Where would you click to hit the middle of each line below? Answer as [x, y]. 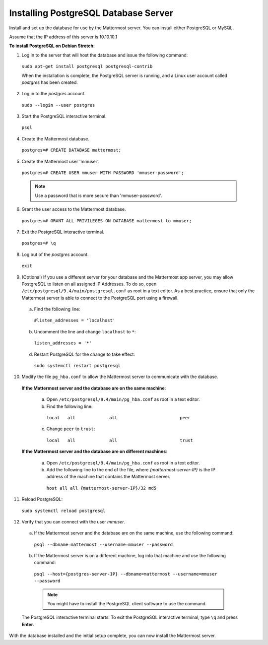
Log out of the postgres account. [55, 254]
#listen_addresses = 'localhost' [75, 321]
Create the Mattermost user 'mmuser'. [61, 161]
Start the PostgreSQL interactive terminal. [64, 116]
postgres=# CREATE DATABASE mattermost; [71, 150]
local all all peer [118, 418]
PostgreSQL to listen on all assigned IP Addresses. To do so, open [89, 284]
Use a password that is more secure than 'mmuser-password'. [99, 195]
